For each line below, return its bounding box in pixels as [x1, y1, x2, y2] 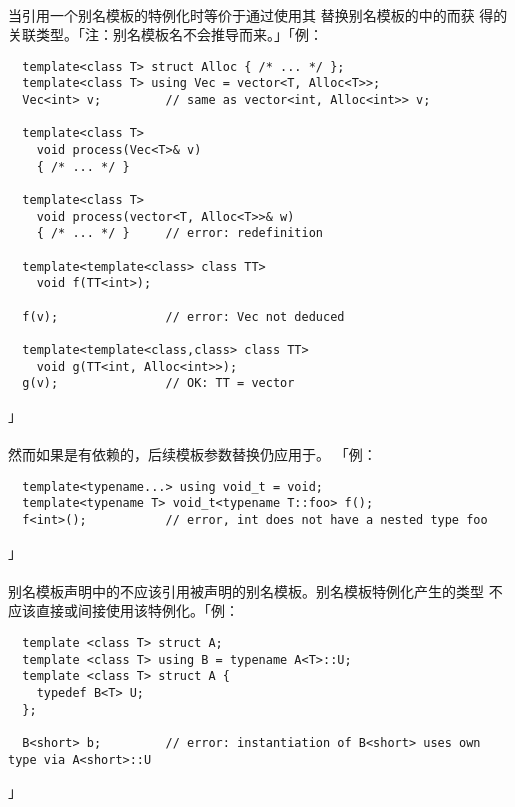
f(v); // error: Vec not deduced [22, 309, 345, 324]
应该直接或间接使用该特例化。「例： [8, 600, 239, 621]
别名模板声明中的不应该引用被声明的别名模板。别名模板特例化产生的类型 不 [8, 580, 503, 601]
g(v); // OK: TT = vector [22, 376, 295, 391]
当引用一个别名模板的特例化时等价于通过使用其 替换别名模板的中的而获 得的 [8, 4, 508, 25]
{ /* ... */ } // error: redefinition [36, 226, 323, 241]
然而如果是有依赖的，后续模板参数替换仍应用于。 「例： [8, 444, 377, 465]
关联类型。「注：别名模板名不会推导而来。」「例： [8, 24, 323, 45]
